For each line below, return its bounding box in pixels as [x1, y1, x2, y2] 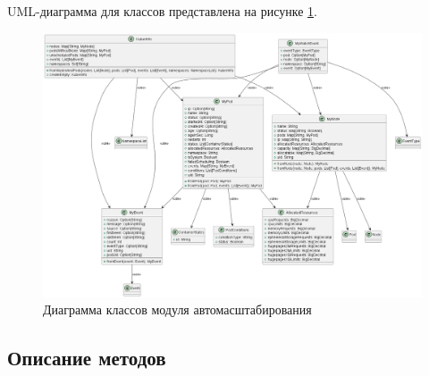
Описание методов [7, 344, 166, 372]
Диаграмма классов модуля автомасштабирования [43, 300, 312, 319]
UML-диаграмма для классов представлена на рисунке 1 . [7, 2, 317, 20]
